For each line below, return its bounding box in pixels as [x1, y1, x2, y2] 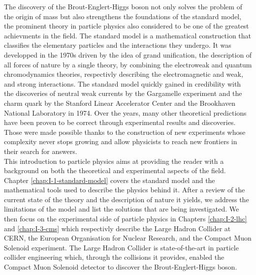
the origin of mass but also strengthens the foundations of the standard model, [4, 11, 242, 21]
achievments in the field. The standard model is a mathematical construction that [4, 30, 252, 40]
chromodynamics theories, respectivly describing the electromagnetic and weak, [4, 69, 243, 79]
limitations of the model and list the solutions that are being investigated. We [4, 204, 239, 214]
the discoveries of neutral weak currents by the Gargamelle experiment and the [4, 88, 242, 98]
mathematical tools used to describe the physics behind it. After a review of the [4, 184, 245, 195]
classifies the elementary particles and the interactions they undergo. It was [4, 40, 231, 50]
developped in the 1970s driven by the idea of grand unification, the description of [4, 49, 252, 60]
